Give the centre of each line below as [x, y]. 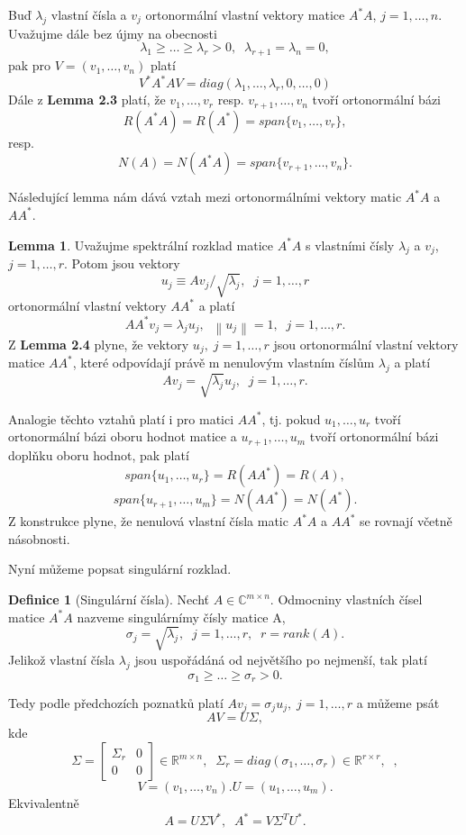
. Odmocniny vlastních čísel [346, 599]
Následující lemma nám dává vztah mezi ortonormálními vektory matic [205, 197]
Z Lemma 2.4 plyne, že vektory [99, 344]
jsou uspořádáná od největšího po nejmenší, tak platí [281, 659]
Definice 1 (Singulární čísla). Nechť [109, 599]
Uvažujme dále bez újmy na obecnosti [113, 33]
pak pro [30, 65]
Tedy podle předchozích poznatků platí [116, 702]
